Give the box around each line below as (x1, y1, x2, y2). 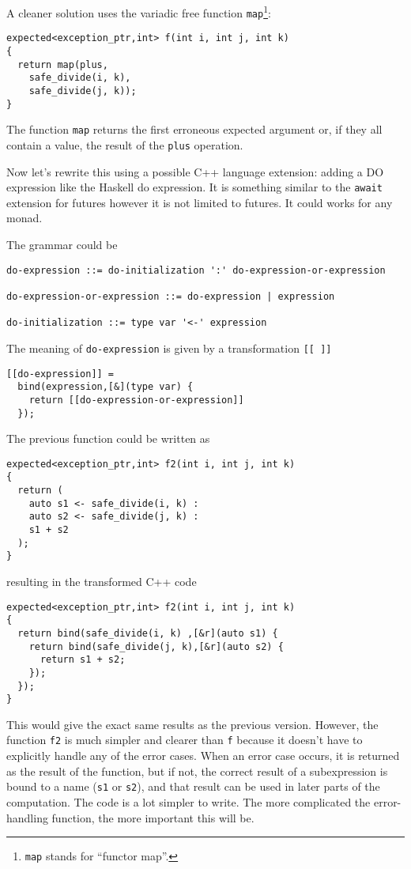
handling (6, 809, 48, 826)
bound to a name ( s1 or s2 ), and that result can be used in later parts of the (6, 778, 380, 795)
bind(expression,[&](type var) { (17, 381, 194, 393)
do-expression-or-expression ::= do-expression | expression (6, 290, 335, 302)
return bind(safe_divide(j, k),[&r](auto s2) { (28, 640, 284, 652)
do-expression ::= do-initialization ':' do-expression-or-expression (6, 264, 386, 276)
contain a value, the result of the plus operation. (6, 136, 243, 153)
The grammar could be (6, 236, 118, 252)
